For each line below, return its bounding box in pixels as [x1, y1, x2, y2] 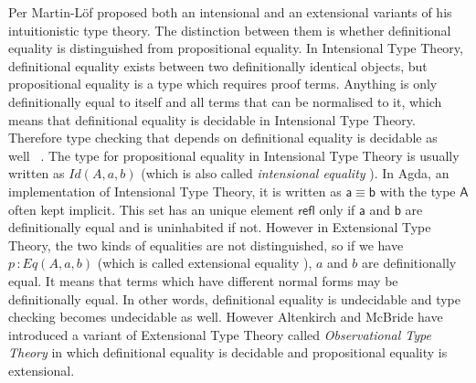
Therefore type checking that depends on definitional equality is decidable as [8, 128, 438, 147]
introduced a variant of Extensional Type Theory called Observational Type [8, 324, 431, 344]
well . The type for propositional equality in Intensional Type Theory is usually [8, 145, 460, 165]
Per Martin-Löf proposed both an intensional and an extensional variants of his [8, 3, 452, 21]
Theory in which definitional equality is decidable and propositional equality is [8, 343, 448, 362]
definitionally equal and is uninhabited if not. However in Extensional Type [8, 218, 431, 237]
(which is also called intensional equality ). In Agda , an [141, 164, 450, 183]
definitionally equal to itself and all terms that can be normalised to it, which [8, 91, 442, 111]
